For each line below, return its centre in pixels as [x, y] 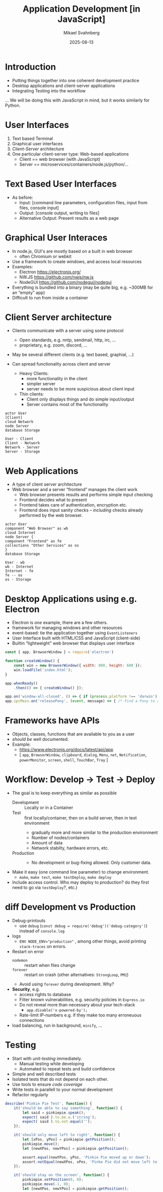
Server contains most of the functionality [67, 404]
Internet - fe [19, 571]
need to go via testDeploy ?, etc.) [45, 888]
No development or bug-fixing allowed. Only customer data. [91, 863]
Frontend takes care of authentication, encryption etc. [73, 505]
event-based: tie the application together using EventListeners [75, 633]
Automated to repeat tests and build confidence [67, 1069]
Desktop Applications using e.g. [71, 599]
